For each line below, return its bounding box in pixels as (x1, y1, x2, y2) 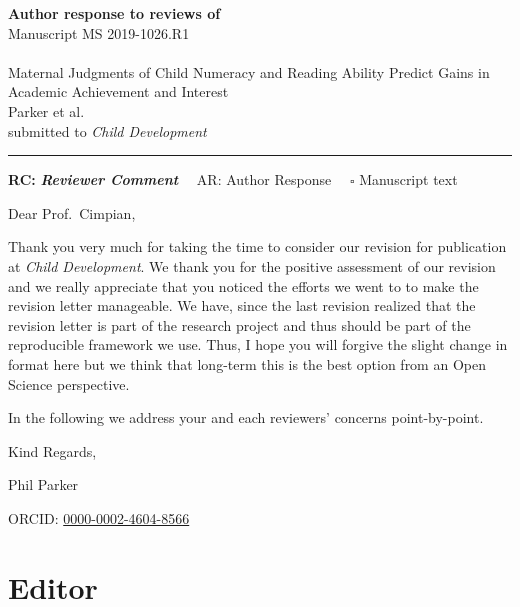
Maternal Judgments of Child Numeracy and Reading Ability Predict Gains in (8, 61, 490, 82)
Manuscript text (359, 169, 458, 190)
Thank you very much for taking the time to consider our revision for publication (8, 236, 507, 257)
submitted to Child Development (8, 120, 207, 141)
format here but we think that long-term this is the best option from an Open (8, 353, 486, 374)
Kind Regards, (8, 440, 97, 461)
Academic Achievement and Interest (8, 81, 229, 102)
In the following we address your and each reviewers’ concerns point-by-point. (8, 407, 484, 428)
